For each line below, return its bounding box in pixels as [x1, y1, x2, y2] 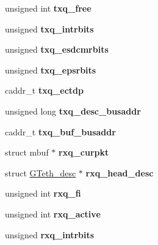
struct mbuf [5, 146, 49, 159]
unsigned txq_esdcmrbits [5, 43, 109, 56]
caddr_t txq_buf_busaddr [5, 125, 116, 138]
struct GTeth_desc [5, 166, 76, 179]
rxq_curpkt [59, 146, 109, 159]
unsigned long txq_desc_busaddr [5, 104, 141, 117]
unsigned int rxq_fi [5, 187, 81, 200]
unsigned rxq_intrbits [5, 228, 95, 241]
